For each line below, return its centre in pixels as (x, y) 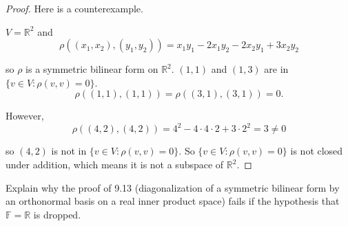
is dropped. (57, 214)
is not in (69, 151)
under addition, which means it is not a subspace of (115, 165)
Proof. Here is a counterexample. (74, 8)
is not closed (317, 151)
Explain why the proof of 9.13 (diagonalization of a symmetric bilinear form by (173, 187)
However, (25, 116)
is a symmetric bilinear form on (92, 69)
